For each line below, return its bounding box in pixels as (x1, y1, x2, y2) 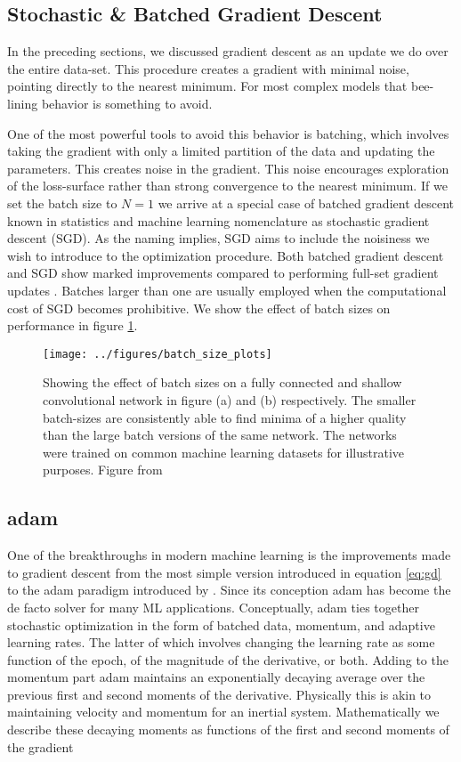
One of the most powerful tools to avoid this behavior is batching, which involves (7, 124, 449, 142)
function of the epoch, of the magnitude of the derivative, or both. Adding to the (7, 650, 449, 669)
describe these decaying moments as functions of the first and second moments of (7, 720, 449, 739)
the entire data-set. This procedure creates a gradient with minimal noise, (7, 59, 409, 77)
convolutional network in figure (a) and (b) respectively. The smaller (43, 390, 417, 409)
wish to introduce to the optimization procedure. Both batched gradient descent (7, 246, 444, 264)
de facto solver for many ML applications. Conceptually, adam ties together (7, 597, 419, 616)
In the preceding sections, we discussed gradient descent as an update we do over (7, 42, 449, 61)
